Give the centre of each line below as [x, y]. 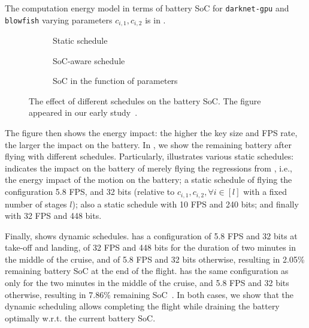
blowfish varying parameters [59, 19]
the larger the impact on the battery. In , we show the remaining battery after [149, 144]
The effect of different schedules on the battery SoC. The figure [145, 100]
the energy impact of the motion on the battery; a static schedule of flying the [149, 180]
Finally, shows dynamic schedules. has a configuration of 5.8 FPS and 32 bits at [151, 235]
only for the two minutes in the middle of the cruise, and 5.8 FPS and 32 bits [147, 283]
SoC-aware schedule [89, 60]
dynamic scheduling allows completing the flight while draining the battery [142, 306]
